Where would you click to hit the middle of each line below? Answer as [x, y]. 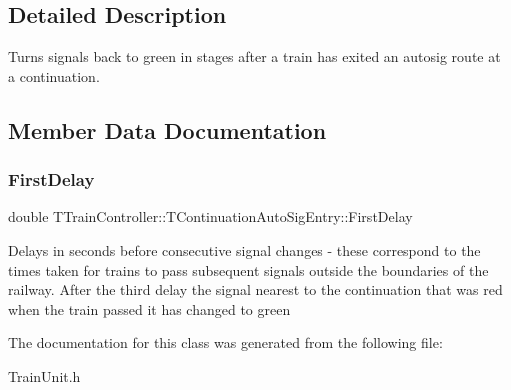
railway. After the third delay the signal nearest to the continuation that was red [255, 289]
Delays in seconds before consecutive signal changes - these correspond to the [244, 249]
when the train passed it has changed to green [149, 308]
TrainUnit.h [44, 375]
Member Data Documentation [167, 129]
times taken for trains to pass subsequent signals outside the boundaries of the [248, 269]
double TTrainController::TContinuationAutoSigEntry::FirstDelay [210, 216]
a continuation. [54, 75]
